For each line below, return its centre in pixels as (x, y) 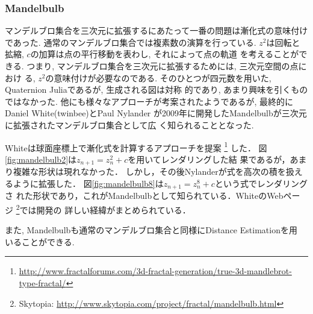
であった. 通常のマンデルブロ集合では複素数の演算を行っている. (131, 42)
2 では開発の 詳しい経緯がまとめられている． (103, 209)
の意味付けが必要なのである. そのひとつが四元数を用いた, (158, 77)
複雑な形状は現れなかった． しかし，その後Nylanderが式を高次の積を (149, 171)
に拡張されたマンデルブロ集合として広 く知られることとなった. (129, 124)
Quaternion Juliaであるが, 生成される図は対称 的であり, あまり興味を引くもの (156, 89)
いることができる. (40, 241)
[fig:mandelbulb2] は (41, 159)
